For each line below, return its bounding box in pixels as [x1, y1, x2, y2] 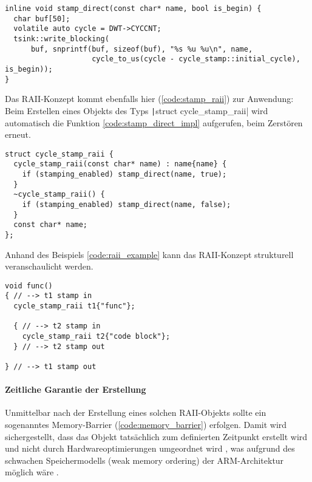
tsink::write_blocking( [13, 34, 109, 43]
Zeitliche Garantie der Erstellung [5, 383, 146, 396]
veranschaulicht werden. [5, 260, 93, 273]
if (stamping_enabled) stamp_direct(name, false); [22, 200, 231, 209]
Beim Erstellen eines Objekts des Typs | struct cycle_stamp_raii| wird [5, 104, 268, 117]
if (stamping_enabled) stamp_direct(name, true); [22, 170, 227, 178]
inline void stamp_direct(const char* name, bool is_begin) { [5, 4, 262, 13]
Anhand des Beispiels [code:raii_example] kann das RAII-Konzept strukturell [5, 248, 294, 260]
